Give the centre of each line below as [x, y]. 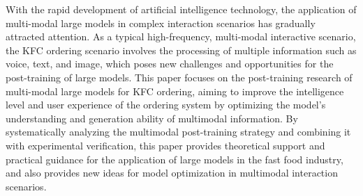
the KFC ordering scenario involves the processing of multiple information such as [181, 50]
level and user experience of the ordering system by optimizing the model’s [166, 105]
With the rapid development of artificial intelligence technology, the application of [181, 9]
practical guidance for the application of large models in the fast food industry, [175, 159]
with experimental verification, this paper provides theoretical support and [165, 145]
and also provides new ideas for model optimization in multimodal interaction [172, 173]
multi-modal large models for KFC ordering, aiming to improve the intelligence [175, 91]
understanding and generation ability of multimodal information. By [152, 118]
